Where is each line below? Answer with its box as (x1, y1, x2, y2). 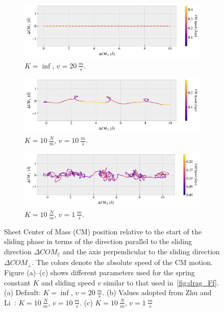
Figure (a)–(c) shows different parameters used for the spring (4, 267, 195, 277)
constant (4, 277, 31, 287)
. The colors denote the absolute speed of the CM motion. (32, 257, 213, 268)
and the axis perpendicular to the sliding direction (62, 246, 220, 256)
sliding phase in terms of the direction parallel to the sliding (4, 236, 192, 247)
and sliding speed (41, 277, 95, 287)
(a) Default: (4, 287, 41, 298)
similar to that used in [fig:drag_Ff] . (103, 277, 219, 287)
